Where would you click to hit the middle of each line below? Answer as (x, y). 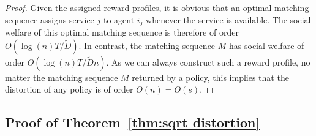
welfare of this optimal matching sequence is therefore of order (122, 32)
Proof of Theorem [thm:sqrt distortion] (133, 122)
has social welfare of (267, 45)
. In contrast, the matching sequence (147, 45)
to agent (119, 19)
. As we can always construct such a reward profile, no (208, 62)
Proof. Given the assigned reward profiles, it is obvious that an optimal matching (157, 7)
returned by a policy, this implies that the (210, 77)
